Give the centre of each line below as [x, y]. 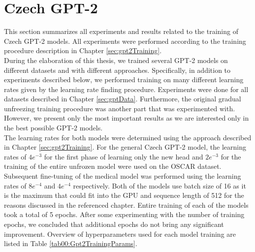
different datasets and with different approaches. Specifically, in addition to [117, 70]
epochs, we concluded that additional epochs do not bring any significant [114, 224]
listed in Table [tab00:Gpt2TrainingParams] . [71, 243]
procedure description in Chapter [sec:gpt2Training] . [83, 50]
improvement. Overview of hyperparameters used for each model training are [120, 234]
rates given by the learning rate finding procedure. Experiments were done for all [126, 89]
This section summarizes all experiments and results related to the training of [121, 31]
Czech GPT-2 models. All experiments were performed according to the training [125, 41]
